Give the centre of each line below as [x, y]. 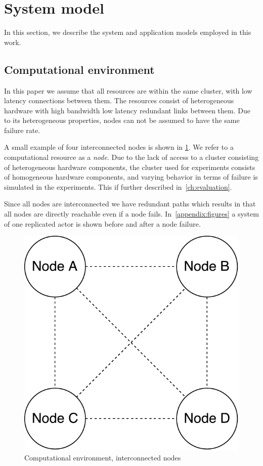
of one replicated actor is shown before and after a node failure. [102, 223]
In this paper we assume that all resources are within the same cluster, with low [128, 90]
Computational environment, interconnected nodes [103, 457]
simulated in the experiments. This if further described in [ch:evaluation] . [118, 186]
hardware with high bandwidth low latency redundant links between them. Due [127, 110]
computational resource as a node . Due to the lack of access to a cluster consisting [131, 157]
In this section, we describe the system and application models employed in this [128, 32]
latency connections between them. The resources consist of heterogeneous [119, 100]
